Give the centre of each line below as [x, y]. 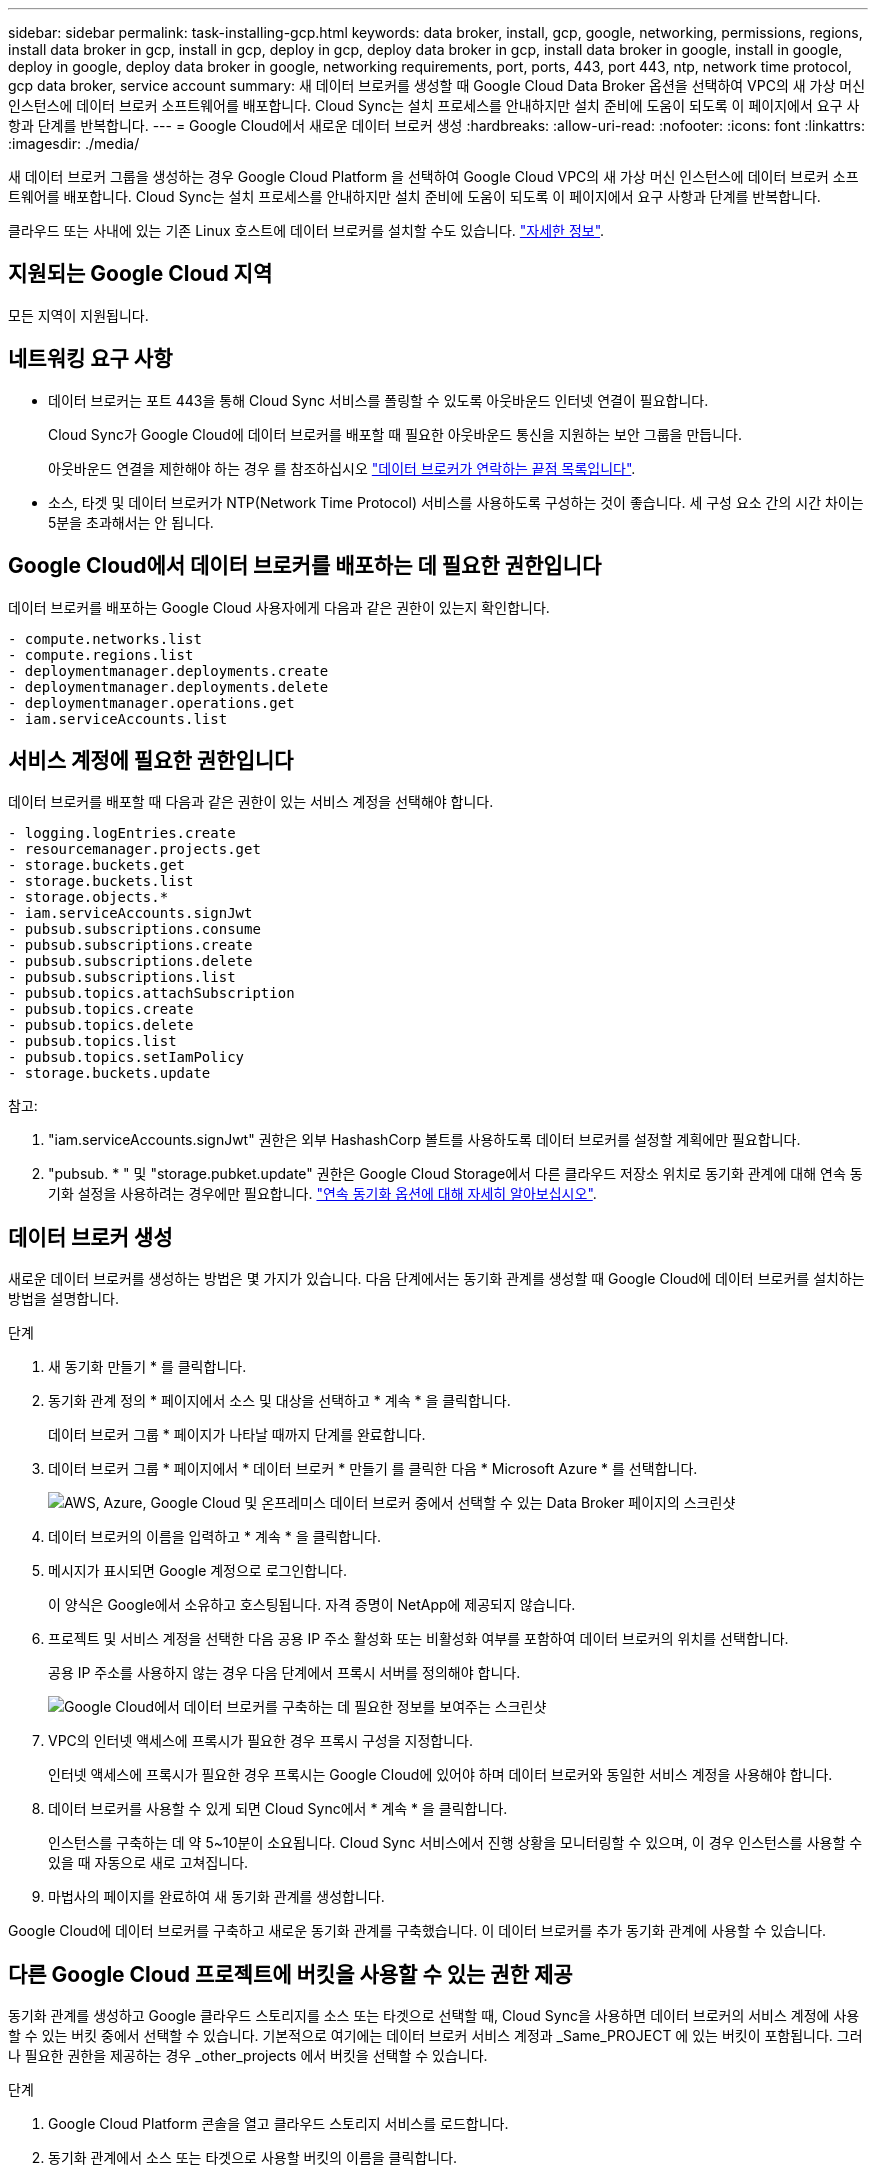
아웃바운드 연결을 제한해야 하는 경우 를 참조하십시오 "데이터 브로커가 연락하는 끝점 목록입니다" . [342, 468]
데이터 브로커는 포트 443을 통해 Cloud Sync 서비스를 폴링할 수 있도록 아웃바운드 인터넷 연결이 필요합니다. [378, 400]
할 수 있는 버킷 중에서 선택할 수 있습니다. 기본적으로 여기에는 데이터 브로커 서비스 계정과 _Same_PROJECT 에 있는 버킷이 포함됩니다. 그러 [435, 2036]
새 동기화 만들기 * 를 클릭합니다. [147, 1367]
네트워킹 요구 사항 [90, 359]
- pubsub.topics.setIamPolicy [126, 1057]
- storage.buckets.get [97, 865]
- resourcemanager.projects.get [134, 849]
